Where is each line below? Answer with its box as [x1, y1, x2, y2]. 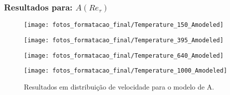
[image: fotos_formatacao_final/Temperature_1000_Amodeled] [24, 67, 228, 75]
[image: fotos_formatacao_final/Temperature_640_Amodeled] [24, 52, 224, 59]
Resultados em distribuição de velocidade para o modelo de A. [24, 81, 214, 92]
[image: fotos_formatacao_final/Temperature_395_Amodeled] [24, 36, 224, 44]
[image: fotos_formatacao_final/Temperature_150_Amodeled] [24, 21, 224, 29]
